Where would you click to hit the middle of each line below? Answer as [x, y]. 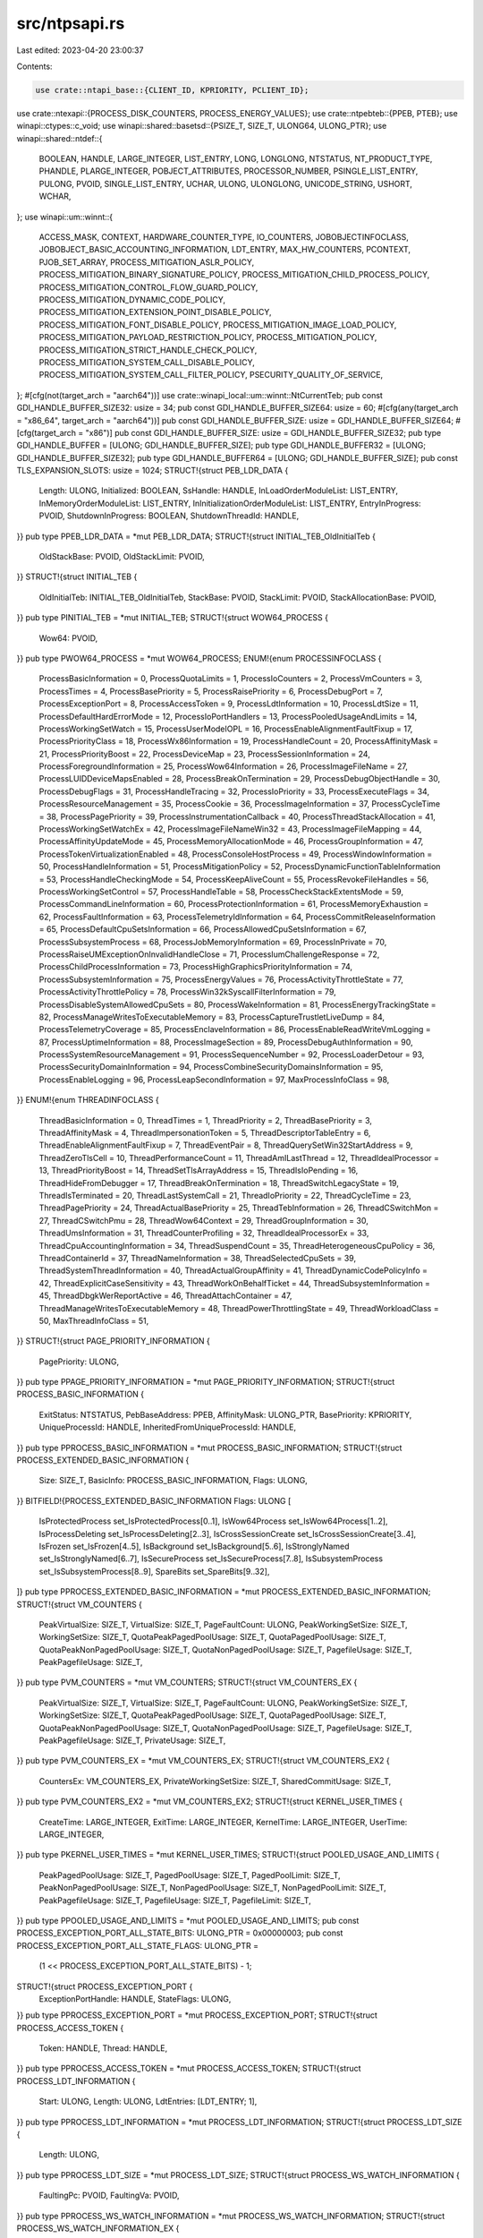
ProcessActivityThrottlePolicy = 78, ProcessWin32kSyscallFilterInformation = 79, [187, 992]
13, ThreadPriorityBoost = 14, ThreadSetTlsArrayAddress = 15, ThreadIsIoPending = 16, [199, 1170]
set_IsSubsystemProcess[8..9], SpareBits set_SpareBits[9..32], [154, 1571]
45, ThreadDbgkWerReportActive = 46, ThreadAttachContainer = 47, [165, 1296]
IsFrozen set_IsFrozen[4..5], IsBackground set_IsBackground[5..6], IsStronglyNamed [194, 1546]
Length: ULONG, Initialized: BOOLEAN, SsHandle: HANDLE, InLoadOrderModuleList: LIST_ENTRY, [218, 491]
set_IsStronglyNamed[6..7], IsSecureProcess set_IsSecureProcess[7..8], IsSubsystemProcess [211, 1559]
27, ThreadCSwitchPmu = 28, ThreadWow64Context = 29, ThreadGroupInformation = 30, [203, 1220]
